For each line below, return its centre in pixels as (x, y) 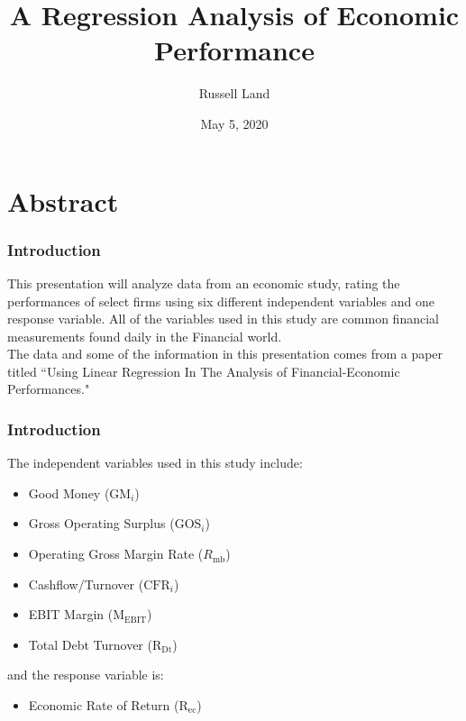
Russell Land (234, 93)
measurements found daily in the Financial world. (145, 336)
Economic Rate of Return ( (104, 705)
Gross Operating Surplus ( (101, 523)
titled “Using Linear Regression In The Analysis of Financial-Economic (204, 371)
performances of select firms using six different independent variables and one (221, 301)
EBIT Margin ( (71, 614)
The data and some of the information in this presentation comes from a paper (225, 354)
